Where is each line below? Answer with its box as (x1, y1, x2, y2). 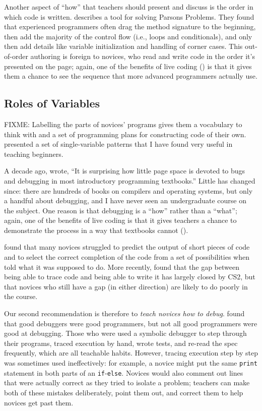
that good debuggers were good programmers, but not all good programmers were (4, 318, 257, 328)
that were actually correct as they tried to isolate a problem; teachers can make (4, 377, 250, 388)
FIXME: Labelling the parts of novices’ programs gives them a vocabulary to (4, 119, 242, 129)
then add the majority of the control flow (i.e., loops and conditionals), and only (4, 31, 252, 41)
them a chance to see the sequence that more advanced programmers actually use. (4, 71, 257, 81)
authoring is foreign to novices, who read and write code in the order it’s (30, 50, 255, 61)
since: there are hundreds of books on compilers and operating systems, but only (4, 185, 253, 196)
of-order (4, 50, 28, 61)
